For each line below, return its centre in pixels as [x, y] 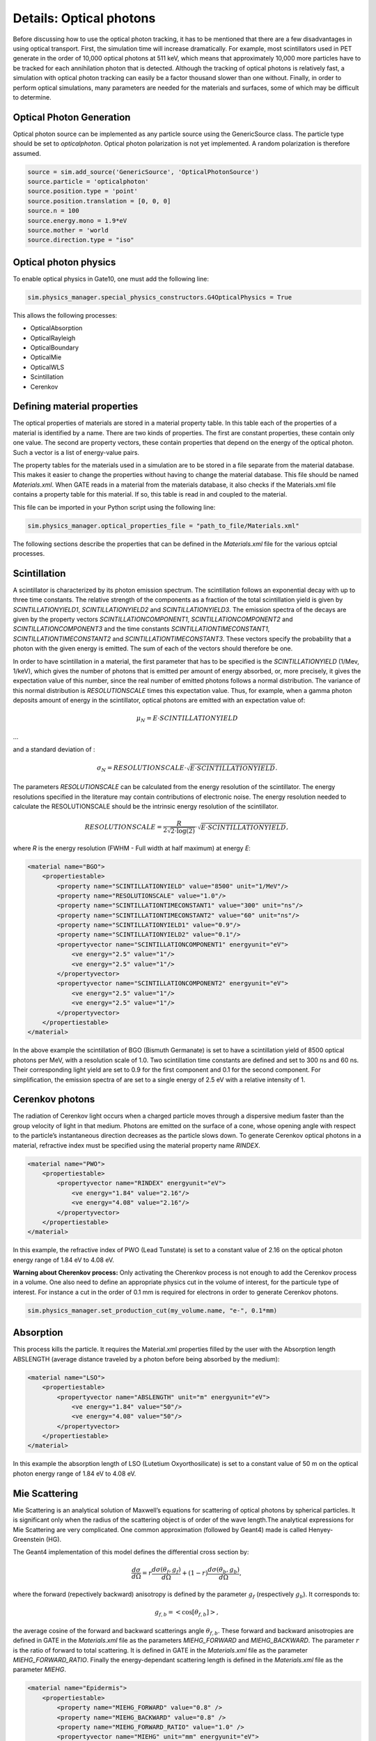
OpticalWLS [47, 367]
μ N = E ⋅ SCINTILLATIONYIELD [187, 719]
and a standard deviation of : [54, 749]
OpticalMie [46, 357]
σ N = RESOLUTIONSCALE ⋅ [142, 769]
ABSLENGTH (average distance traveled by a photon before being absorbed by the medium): [146, 1359]
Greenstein [29, 1539]
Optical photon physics [64, 262]
